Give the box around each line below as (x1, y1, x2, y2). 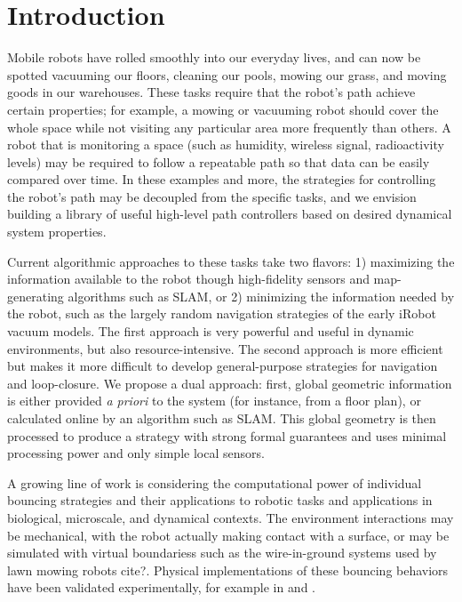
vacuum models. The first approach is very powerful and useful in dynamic (7, 322, 414, 341)
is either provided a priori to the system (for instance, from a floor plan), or (7, 391, 421, 410)
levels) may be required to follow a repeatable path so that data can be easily (7, 152, 430, 171)
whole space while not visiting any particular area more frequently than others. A (7, 117, 451, 136)
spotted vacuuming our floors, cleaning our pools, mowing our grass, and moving (7, 65, 447, 84)
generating (7, 286, 64, 305)
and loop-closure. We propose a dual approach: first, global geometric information (7, 373, 452, 392)
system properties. (7, 222, 107, 241)
